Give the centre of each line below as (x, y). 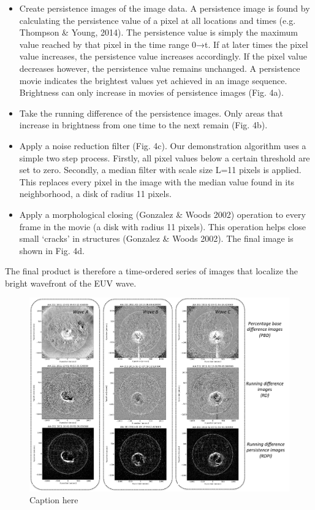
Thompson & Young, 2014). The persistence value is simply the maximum (159, 32)
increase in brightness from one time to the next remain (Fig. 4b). (143, 125)
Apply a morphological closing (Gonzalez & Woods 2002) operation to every (162, 214)
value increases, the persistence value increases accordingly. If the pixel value (163, 56)
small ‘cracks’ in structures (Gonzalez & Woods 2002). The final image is (156, 238)
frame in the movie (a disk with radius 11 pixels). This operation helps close (163, 226)
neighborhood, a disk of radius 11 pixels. (95, 194)
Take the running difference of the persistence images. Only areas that (151, 113)
